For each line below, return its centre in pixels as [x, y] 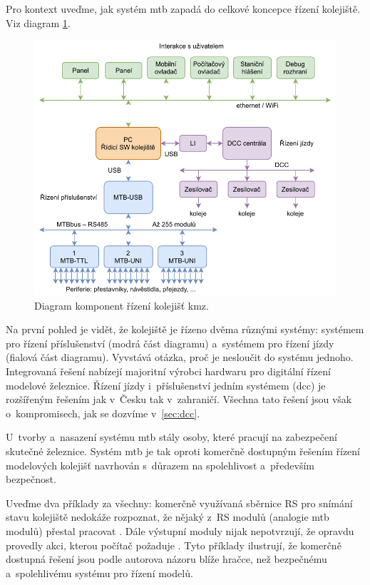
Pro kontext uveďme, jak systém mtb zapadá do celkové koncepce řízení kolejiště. [183, 9]
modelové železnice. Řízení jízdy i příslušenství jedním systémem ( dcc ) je [166, 385]
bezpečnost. [31, 479]
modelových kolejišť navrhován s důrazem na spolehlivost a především [160, 465]
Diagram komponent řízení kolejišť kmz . [122, 305]
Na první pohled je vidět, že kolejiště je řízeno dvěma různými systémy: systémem [185, 329]
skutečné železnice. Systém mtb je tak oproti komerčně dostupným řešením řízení [183, 451]
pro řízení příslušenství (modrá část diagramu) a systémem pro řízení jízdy [170, 343]
